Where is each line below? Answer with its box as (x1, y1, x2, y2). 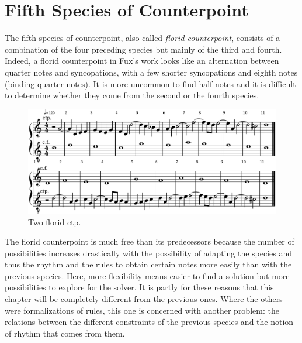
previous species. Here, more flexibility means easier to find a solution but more (5, 269, 290, 282)
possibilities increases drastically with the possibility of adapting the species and (5, 246, 293, 259)
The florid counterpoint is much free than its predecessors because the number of (5, 235, 294, 248)
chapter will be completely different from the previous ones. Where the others (5, 293, 283, 305)
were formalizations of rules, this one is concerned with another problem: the (5, 304, 279, 316)
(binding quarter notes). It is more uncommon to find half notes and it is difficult (5, 77, 296, 90)
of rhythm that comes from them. (5, 327, 125, 339)
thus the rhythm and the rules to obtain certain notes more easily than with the (5, 258, 292, 270)
